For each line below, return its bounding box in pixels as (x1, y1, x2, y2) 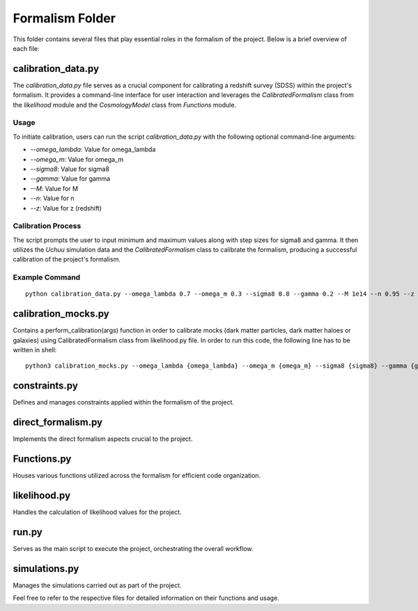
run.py (13, 526, 43, 538)
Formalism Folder (13, 10, 116, 26)
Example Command (13, 273, 81, 282)
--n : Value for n (30, 194, 75, 202)
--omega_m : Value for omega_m (30, 155, 124, 163)
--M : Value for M (30, 184, 79, 193)
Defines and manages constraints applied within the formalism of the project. (13, 398, 235, 407)
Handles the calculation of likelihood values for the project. (13, 508, 182, 516)
